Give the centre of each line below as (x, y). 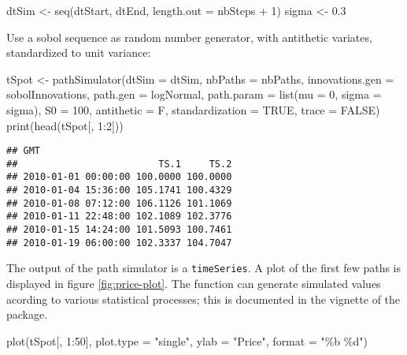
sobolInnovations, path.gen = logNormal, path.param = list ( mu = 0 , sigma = (194, 94)
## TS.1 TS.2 (119, 164)
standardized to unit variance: (79, 52)
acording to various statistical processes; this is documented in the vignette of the (203, 299)
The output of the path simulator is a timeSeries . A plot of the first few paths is (204, 268)
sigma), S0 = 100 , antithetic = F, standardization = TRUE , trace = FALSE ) (193, 109)
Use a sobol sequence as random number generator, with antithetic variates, (189, 37)
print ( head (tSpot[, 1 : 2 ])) (65, 125)
